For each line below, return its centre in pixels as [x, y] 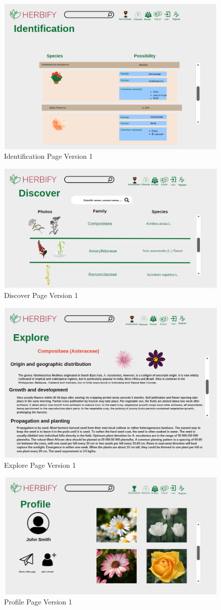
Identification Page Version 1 [48, 156]
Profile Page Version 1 [38, 601]
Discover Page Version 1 [41, 295]
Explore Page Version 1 [40, 465]
